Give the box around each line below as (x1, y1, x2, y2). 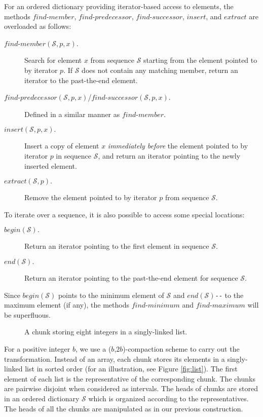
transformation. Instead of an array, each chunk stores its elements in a (4, 353, 225, 364)
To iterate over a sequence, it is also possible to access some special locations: (4, 209, 245, 219)
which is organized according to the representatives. (88, 393, 249, 403)
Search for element (24, 55, 82, 65)
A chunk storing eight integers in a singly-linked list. (24, 326, 187, 337)
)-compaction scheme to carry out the (123, 343, 240, 354)
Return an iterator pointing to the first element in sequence (24, 241, 209, 251)
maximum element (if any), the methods (4, 299, 130, 310)
